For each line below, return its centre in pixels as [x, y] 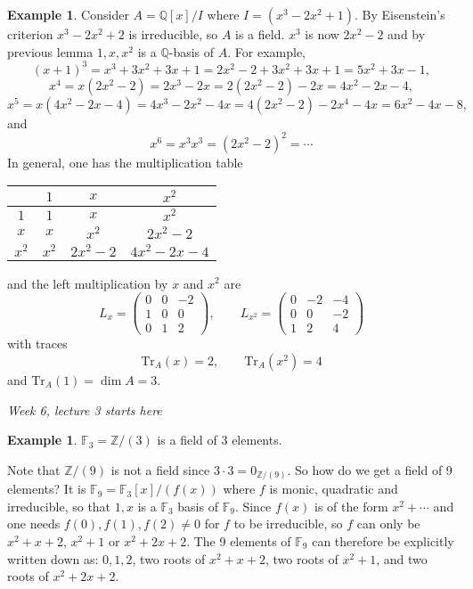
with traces [37, 344]
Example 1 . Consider [68, 14]
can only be [388, 524]
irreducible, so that [59, 506]
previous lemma [50, 51]
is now [322, 34]
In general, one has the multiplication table [125, 162]
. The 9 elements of [239, 540]
